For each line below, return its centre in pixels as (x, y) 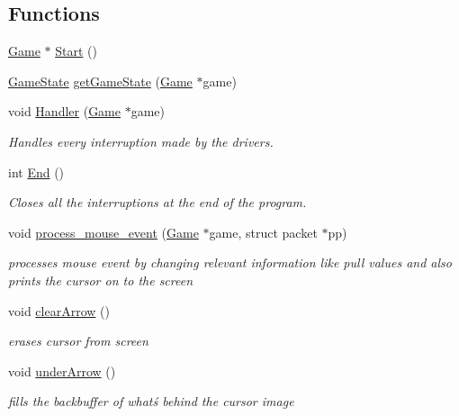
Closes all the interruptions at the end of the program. (157, 202)
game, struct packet (263, 232)
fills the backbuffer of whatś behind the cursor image (151, 401)
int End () (36, 172)
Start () (76, 51)
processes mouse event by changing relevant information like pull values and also (230, 262)
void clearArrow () (59, 310)
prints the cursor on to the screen (101, 280)
